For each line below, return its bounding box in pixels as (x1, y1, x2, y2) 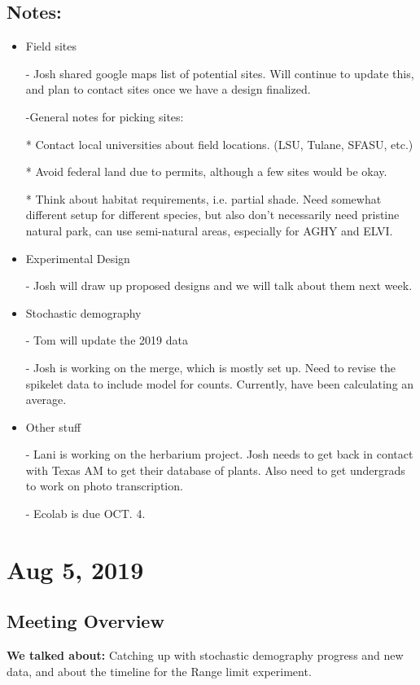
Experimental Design (25, 249, 130, 266)
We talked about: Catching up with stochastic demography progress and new (7, 647, 404, 664)
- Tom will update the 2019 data (25, 332, 188, 349)
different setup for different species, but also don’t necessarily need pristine (25, 206, 400, 223)
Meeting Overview (7, 608, 164, 634)
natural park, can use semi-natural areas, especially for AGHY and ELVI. (25, 222, 393, 239)
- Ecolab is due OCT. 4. (25, 505, 146, 522)
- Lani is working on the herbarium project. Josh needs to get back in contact (25, 446, 413, 463)
